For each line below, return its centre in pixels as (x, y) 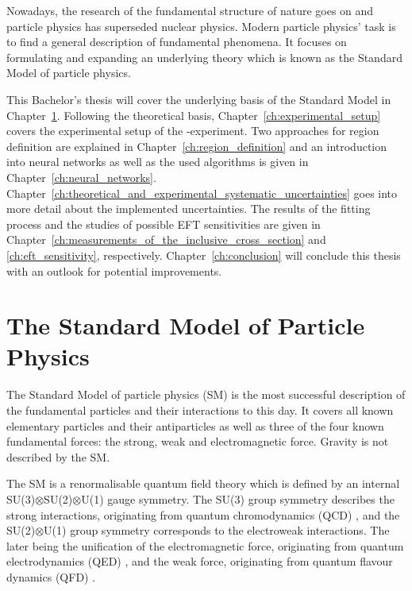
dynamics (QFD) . (51, 576)
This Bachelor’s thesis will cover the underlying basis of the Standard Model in (199, 99)
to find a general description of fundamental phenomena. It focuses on (177, 42)
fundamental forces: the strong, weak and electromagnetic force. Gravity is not (198, 441)
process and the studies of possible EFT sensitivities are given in (164, 224)
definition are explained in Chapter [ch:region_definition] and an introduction (197, 146)
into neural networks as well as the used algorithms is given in (158, 162)
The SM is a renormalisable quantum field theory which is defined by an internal (203, 483)
